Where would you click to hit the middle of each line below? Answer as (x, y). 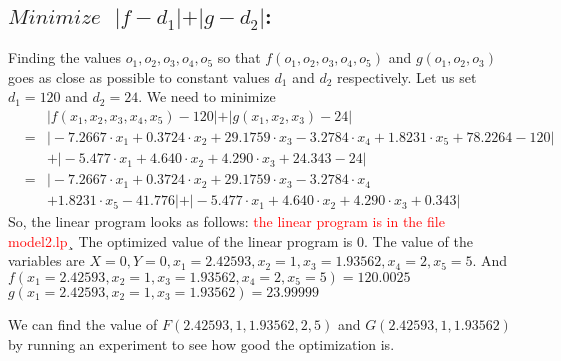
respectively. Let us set (407, 76)
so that (239, 57)
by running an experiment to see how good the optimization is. (201, 343)
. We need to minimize (207, 96)
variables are (46, 260)
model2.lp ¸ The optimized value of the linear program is (180, 240)
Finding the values (65, 57)
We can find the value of (83, 323)
